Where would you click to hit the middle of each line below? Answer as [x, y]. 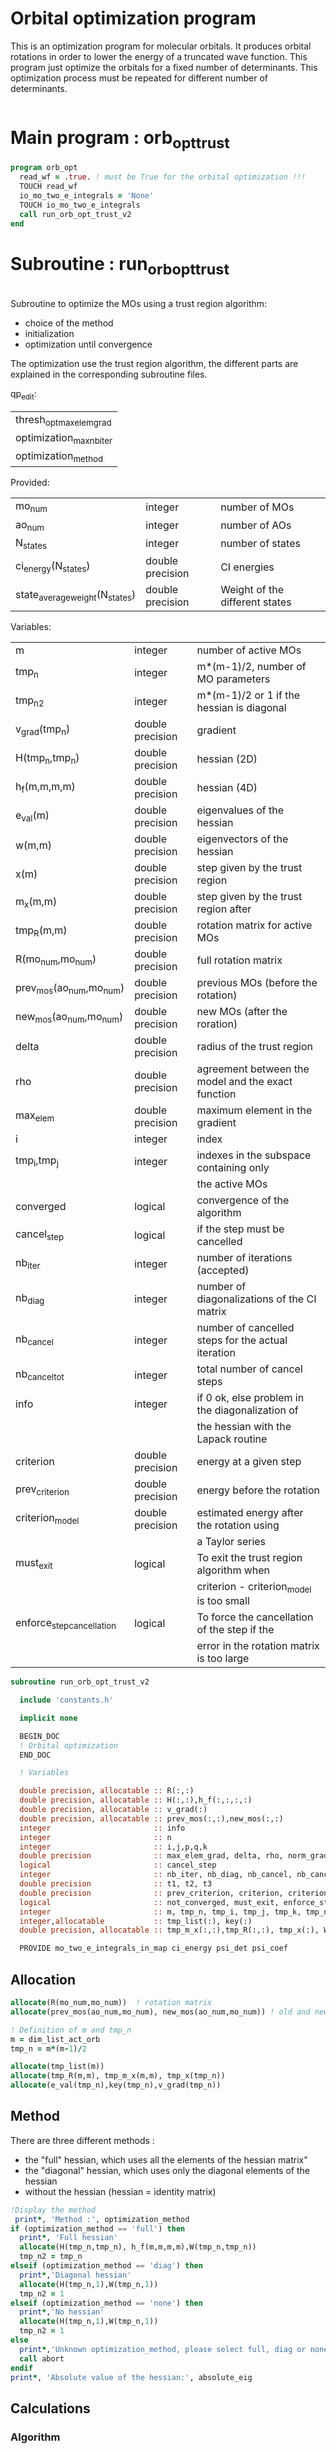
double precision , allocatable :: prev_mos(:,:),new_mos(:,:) [151, 1818]
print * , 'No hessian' [62, 2312]
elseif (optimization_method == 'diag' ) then [106, 2266]
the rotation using [238, 1525]
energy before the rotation [258, 1490]
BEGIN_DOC [39, 1736]
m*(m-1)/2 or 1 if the [248, 695]
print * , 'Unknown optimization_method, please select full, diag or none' [176, 2349]
